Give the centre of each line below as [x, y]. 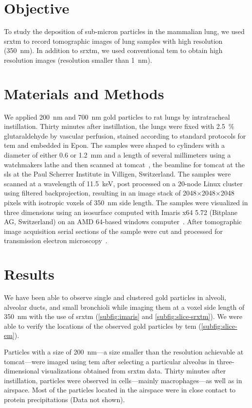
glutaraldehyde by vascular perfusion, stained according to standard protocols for [125, 135]
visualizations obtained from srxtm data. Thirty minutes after [134, 371]
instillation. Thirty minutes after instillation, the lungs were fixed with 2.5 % [119, 126]
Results [29, 274]
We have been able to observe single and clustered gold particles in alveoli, [115, 297]
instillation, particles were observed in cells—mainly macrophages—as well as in [123, 380]
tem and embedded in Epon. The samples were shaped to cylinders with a [115, 145]
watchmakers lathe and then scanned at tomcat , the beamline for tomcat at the [124, 164]
